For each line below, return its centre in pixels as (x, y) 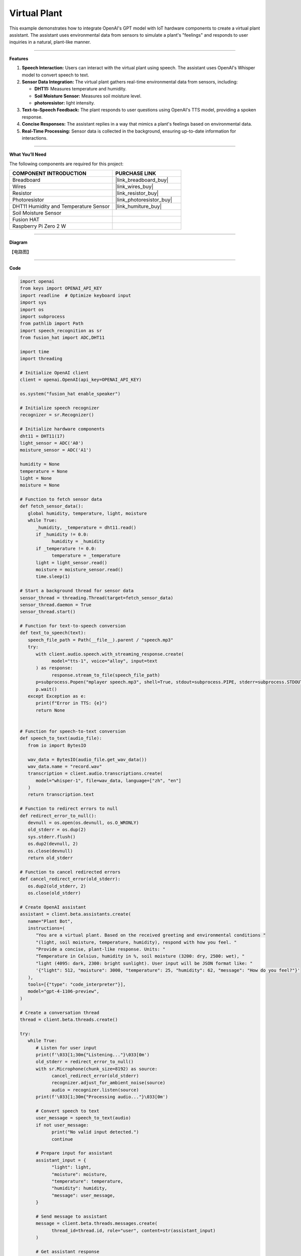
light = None (36, 478)
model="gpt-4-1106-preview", (64, 991)
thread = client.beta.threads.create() (69, 1019)
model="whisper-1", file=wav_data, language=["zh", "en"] (109, 780)
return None (50, 710)
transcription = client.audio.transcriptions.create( (95, 773)
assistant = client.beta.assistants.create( (76, 914)
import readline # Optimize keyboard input (76, 295)
